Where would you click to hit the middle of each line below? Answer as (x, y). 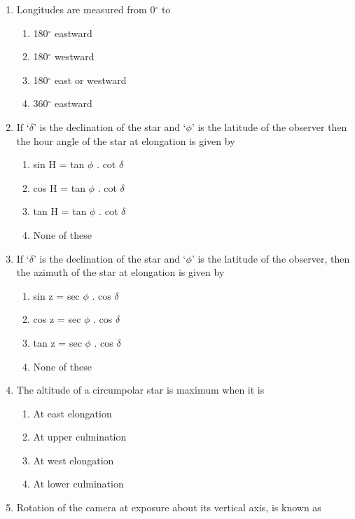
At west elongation (74, 460)
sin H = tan (59, 164)
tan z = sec (57, 342)
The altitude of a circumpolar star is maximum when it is (140, 390)
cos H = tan (59, 187)
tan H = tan (60, 211)
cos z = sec (57, 319)
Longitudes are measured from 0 (86, 9)
